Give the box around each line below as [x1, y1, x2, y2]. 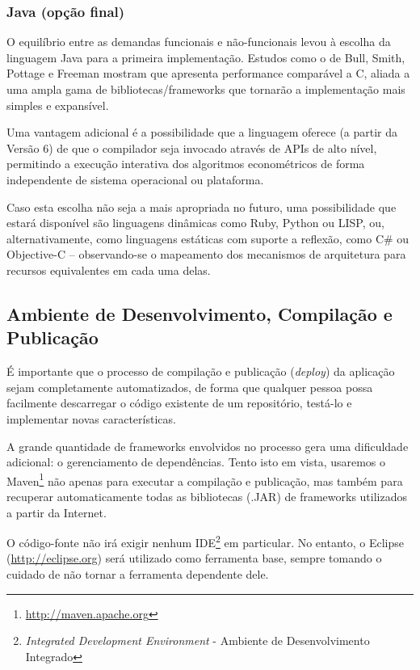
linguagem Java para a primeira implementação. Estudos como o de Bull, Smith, [6, 48, 405, 65]
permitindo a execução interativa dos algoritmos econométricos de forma [6, 155, 365, 172]
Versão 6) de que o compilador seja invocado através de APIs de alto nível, [6, 139, 377, 156]
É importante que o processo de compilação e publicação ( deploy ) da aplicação [6, 363, 395, 380]
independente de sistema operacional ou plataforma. [6, 171, 264, 188]
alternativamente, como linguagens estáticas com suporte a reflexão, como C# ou [6, 230, 409, 247]
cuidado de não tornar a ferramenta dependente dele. [6, 565, 269, 582]
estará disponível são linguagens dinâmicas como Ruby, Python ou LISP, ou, [6, 214, 384, 231]
